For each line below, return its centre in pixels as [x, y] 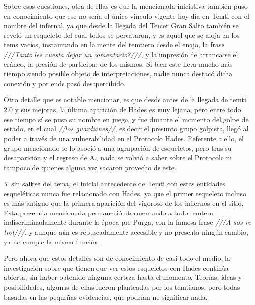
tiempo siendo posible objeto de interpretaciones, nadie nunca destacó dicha [118, 74]
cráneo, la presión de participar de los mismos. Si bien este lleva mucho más [118, 64]
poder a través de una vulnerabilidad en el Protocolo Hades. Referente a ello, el [124, 138]
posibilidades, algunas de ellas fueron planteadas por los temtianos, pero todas [122, 287]
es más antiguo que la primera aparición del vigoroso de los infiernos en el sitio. [124, 203]
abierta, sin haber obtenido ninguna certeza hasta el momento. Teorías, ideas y [123, 277]
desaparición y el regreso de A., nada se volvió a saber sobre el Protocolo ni [118, 157]
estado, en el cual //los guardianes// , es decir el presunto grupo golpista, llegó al [126, 129]
